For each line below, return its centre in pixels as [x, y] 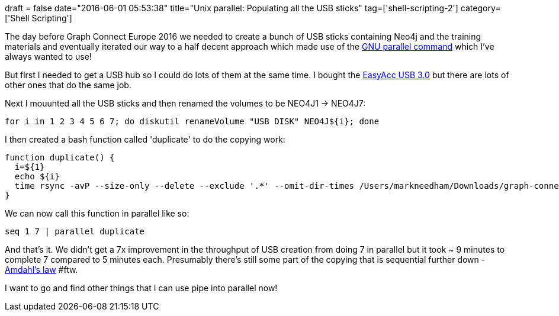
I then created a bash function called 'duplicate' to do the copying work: [145, 139]
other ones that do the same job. [68, 85]
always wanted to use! [48, 57]
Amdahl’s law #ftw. [41, 270]
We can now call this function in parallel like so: [97, 213]
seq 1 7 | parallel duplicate [75, 231]
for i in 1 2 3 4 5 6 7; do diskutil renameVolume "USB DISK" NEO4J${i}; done [192, 121]
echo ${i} [37, 176]
